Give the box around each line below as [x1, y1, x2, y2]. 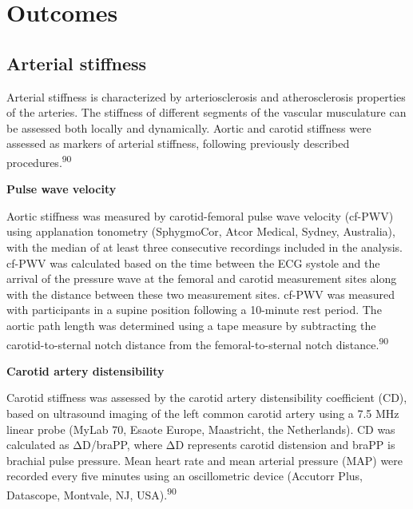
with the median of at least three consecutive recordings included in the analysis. [6, 238, 403, 255]
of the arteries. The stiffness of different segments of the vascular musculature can [6, 104, 407, 121]
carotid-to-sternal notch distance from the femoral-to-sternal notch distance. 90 [6, 333, 389, 352]
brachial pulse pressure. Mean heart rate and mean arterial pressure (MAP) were [6, 451, 403, 468]
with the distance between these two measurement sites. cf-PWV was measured [6, 285, 395, 302]
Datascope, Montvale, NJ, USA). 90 [6, 483, 177, 503]
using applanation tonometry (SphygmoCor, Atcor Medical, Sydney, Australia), [6, 223, 395, 240]
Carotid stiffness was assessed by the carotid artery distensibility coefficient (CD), [6, 389, 407, 406]
